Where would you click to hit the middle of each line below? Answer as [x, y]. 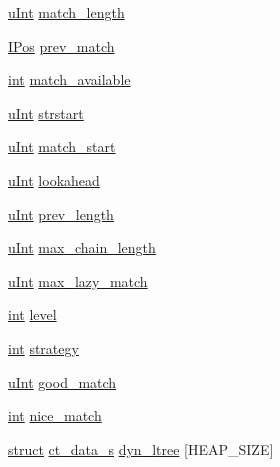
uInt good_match [62, 381]
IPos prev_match [61, 45]
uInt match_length [66, 12]
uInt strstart [46, 112]
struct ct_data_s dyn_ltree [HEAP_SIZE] [141, 448]
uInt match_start [62, 146]
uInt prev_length [61, 213]
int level [32, 314]
